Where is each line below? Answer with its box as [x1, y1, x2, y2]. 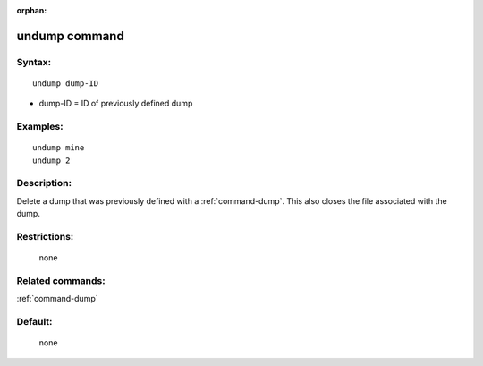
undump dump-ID [32, 78, 99, 89]
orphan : [16, 5, 47, 15]
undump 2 [32, 155, 71, 166]
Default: [16, 316, 53, 328]
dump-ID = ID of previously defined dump [38, 98, 193, 109]
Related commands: [16, 274, 106, 286]
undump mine [32, 143, 85, 153]
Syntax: [16, 55, 52, 68]
